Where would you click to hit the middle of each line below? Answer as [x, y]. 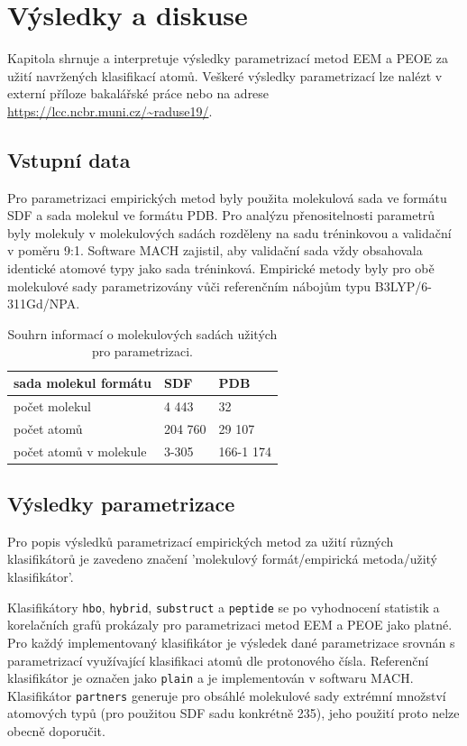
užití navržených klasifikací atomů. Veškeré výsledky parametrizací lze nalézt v [225, 75]
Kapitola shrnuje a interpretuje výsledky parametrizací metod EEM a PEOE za [228, 58]
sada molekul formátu [82, 383]
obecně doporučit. [56, 731]
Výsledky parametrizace [121, 504]
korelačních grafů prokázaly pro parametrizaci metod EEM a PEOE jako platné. [230, 625]
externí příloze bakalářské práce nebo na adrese [138, 93]
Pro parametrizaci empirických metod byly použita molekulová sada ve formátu [227, 197]
